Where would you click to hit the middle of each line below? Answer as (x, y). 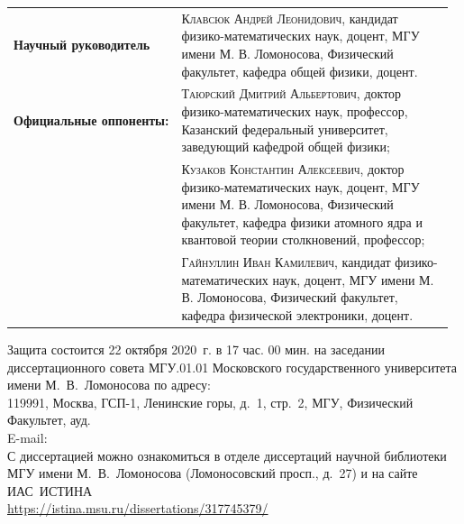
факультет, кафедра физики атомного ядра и (302, 221)
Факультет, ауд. (49, 420)
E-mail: (27, 438)
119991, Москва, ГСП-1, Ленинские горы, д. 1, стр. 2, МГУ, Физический (210, 402)
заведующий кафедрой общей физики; (286, 147)
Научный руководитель (82, 45)
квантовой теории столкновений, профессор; (303, 239)
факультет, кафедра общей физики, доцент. (300, 71)
